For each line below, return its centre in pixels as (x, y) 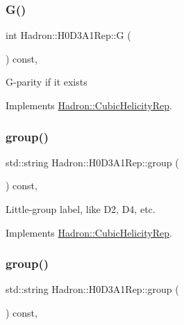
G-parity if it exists (47, 82)
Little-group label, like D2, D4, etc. (81, 209)
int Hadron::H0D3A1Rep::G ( (68, 35)
